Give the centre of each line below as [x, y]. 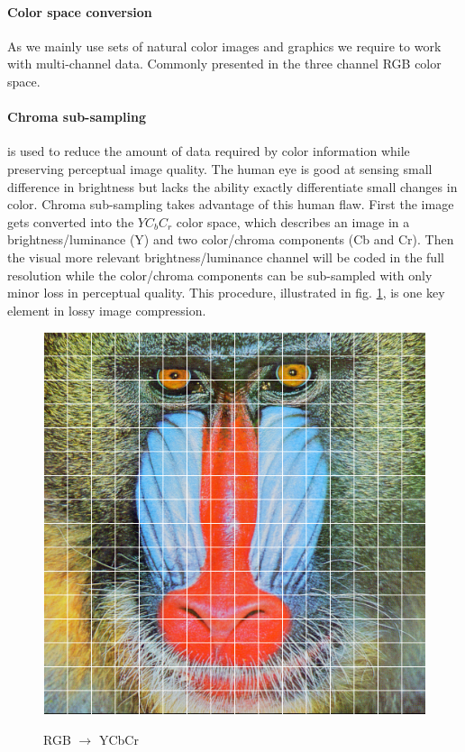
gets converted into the [71, 221]
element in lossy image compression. [107, 310]
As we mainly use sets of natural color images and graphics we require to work [224, 46]
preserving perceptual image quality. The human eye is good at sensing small [220, 168]
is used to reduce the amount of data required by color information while [209, 151]
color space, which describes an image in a [293, 221]
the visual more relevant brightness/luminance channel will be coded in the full [226, 257]
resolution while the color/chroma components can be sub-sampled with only [220, 275]
